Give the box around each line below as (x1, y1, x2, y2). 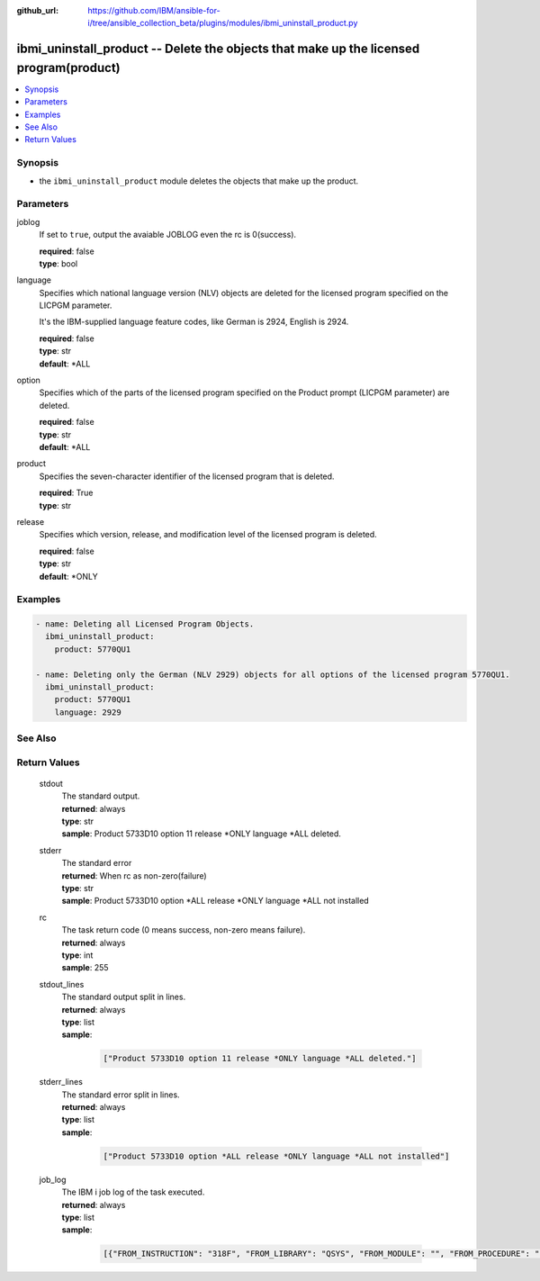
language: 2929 (54, 707, 121, 717)
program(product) (16, 59, 121, 76)
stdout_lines (39, 979, 85, 989)
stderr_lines (39, 1077, 83, 1087)
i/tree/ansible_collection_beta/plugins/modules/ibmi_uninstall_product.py (87, 18, 358, 29)
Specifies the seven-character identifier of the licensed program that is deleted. (39, 471, 335, 482)
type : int (61, 950, 94, 961)
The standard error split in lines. (61, 1089, 180, 1100)
